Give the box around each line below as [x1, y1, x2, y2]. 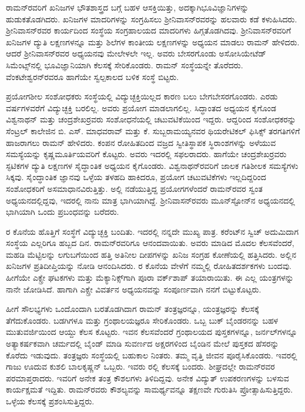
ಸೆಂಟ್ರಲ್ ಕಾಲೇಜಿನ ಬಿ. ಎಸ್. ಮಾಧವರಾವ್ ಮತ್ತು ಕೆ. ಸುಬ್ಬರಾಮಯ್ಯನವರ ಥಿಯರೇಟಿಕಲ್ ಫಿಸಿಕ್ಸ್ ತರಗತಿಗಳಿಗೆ [6, 124, 300, 137]
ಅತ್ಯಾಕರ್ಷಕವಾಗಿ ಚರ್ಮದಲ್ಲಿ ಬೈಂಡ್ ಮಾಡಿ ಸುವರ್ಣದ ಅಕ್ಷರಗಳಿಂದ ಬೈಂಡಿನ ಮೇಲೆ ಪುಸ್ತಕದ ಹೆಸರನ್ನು [6, 337, 279, 350]
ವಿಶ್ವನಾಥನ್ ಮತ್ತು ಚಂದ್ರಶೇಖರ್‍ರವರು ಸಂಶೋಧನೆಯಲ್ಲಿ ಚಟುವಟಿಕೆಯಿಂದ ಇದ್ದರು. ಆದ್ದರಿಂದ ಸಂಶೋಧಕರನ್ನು [6, 113, 296, 125]
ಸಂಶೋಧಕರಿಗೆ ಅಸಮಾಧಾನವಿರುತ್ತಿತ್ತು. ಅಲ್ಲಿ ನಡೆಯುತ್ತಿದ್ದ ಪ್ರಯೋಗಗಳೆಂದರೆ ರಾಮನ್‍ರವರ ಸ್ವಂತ [6, 182, 263, 194]
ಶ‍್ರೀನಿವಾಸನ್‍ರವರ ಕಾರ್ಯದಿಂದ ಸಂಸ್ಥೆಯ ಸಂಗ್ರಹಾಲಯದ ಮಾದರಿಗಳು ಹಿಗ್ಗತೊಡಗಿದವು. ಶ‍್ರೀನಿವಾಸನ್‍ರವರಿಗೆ [6, 24, 291, 36]
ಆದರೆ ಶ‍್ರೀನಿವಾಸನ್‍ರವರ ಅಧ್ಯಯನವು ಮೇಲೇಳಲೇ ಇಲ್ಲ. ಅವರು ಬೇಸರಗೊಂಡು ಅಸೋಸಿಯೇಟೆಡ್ [6, 47, 266, 59]
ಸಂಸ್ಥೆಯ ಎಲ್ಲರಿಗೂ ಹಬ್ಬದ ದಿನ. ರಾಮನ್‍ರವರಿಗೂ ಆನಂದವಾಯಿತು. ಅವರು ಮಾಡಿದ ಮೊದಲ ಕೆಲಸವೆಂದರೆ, [6, 237, 294, 249]
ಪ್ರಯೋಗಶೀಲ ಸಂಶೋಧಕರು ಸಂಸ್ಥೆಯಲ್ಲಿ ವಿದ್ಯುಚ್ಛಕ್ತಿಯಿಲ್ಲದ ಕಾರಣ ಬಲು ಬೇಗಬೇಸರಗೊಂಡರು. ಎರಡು [6, 90, 278, 102]
